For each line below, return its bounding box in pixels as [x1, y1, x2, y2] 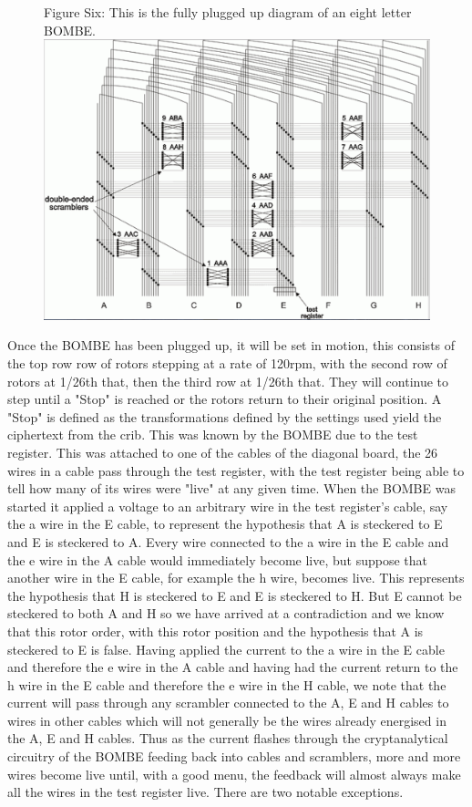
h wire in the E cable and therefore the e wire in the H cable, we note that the [7, 675, 446, 694]
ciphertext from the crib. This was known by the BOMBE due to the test [7, 425, 418, 444]
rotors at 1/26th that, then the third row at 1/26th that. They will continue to [7, 371, 449, 390]
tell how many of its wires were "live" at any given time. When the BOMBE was [7, 479, 456, 498]
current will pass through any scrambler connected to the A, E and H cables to [7, 693, 449, 712]
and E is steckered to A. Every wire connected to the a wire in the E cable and [7, 532, 449, 551]
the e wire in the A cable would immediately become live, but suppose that [7, 550, 427, 569]
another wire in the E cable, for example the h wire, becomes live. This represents [7, 568, 465, 587]
